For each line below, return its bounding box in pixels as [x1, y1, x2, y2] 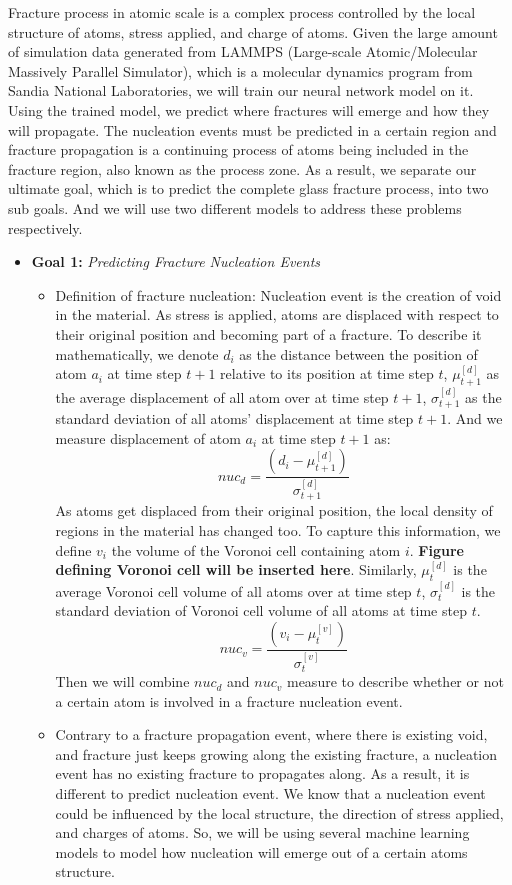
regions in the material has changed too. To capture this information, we [55, 520, 501, 541]
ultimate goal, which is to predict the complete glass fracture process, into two [8, 178, 489, 199]
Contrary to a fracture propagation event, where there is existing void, [55, 724, 488, 745]
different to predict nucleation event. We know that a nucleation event [55, 783, 486, 804]
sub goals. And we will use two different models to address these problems [8, 197, 462, 218]
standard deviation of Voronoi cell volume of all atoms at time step [55, 600, 467, 621]
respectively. [8, 217, 83, 238]
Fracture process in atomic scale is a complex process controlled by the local [8, 2, 476, 22]
